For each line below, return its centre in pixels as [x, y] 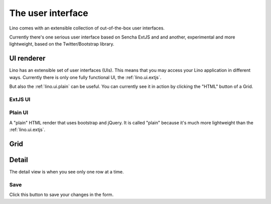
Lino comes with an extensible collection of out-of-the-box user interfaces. [87, 28]
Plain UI [19, 112]
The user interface [49, 13]
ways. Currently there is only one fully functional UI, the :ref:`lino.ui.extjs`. [85, 77]
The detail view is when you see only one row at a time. [66, 172]
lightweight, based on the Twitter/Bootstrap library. [62, 44]
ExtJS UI [20, 99]
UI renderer [27, 58]
